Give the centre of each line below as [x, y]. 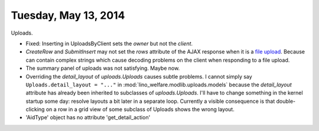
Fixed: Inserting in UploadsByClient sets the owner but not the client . [109, 43]
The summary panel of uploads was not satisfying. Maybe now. [103, 68]
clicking [35, 109]
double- [286, 101]
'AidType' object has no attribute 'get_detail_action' [88, 117]
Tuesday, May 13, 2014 [68, 15]
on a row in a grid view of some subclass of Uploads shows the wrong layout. [140, 109]
